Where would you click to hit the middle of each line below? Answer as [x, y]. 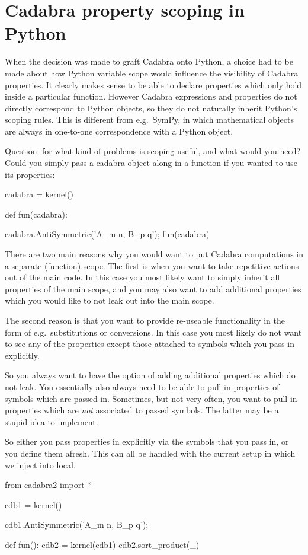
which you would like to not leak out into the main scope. [110, 300]
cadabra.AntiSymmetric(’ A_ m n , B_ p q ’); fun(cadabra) [107, 234]
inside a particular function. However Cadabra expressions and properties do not [151, 96]
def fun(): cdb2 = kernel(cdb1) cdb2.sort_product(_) [102, 544]
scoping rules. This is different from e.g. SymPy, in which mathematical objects [149, 119]
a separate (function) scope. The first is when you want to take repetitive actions [152, 265]
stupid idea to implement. [52, 421]
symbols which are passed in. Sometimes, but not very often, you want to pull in [151, 398]
